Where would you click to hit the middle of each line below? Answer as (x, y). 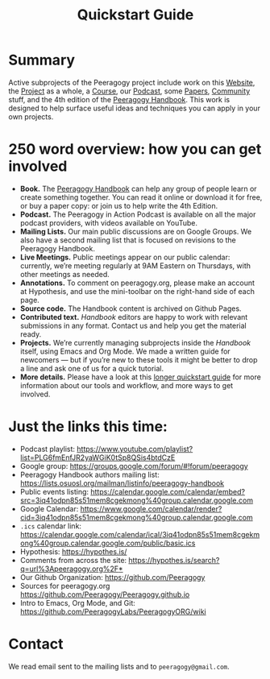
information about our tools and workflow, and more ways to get (127, 385)
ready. (31, 334)
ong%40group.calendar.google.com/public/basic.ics (108, 543)
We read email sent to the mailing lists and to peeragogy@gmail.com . (119, 666)
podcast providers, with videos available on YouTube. (109, 222)
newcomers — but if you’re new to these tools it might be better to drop (139, 359)
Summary (42, 60)
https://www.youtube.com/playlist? (135, 449)
